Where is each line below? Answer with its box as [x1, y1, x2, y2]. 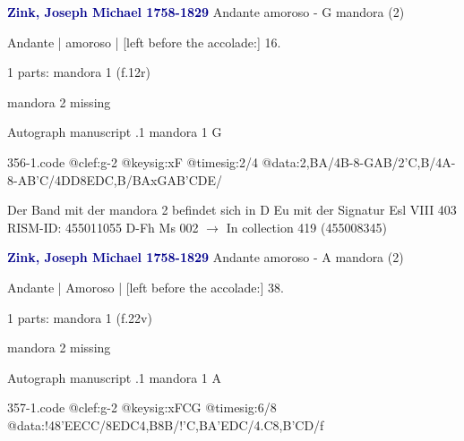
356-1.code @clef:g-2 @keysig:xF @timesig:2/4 [7, 152, 258, 171]
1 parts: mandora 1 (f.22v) [7, 308, 152, 327]
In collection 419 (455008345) [226, 217, 387, 236]
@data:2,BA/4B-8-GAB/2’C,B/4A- [262, 152, 456, 171]
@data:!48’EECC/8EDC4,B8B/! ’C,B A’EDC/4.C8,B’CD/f [7, 415, 324, 434]
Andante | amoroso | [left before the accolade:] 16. [7, 32, 281, 51]
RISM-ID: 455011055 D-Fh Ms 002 [7, 217, 199, 236]
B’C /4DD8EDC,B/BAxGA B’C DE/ [27, 170, 223, 189]
